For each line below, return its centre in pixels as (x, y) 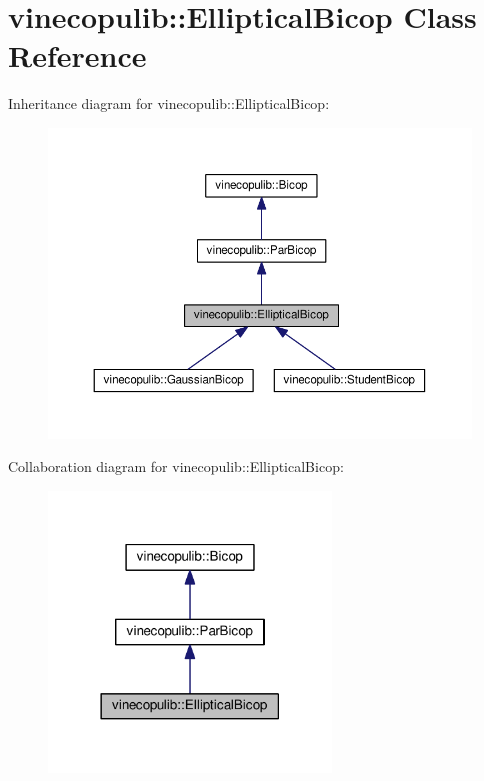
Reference (77, 55)
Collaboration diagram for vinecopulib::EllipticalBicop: (176, 466)
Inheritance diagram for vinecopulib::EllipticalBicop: (169, 103)
